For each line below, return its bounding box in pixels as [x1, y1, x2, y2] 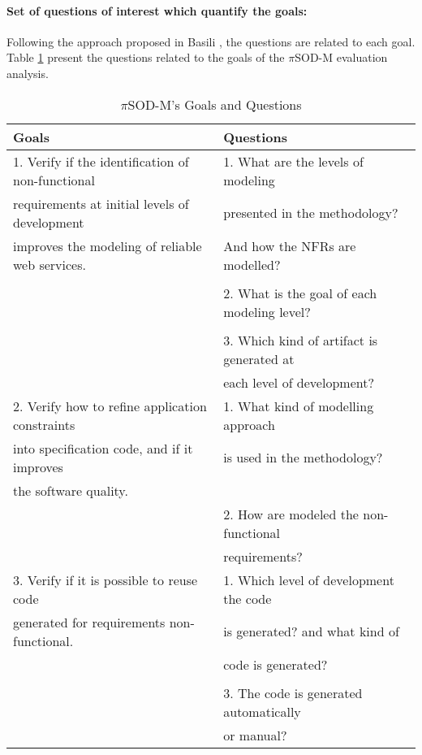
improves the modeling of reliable [13, 236, 202, 255]
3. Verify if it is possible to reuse [13, 570, 198, 589]
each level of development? [223, 372, 374, 392]
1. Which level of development [223, 570, 394, 589]
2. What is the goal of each [223, 283, 377, 302]
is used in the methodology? [223, 448, 383, 467]
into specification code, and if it [13, 438, 193, 458]
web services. [13, 254, 86, 274]
